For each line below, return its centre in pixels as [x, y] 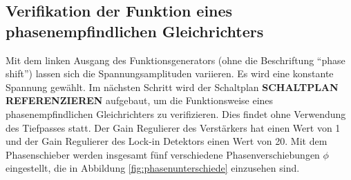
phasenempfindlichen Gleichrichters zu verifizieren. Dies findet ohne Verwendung [176, 113]
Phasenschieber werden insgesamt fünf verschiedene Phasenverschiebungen [163, 154]
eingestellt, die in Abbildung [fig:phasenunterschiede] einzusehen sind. [153, 168]
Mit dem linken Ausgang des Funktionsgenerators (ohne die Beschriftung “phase [175, 60]
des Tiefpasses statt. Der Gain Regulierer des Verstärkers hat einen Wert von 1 [173, 127]
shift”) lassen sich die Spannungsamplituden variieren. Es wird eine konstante [170, 73]
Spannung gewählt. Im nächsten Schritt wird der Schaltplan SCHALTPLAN [172, 87]
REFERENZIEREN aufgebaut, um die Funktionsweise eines [140, 100]
